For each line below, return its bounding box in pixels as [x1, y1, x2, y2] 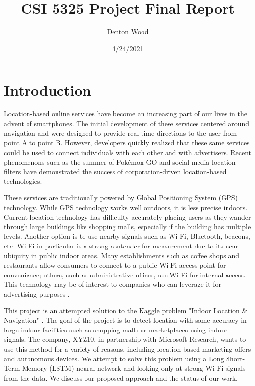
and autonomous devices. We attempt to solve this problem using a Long [4, 353, 224, 363]
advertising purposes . [4, 288, 70, 299]
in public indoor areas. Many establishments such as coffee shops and [31, 250, 240, 260]
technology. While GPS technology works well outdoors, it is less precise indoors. [4, 202, 248, 212]
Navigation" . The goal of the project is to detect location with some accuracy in [4, 315, 247, 325]
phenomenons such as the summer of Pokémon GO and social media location [4, 157, 236, 167]
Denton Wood [107, 27, 149, 37]
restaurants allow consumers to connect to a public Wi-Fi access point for [4, 260, 226, 270]
